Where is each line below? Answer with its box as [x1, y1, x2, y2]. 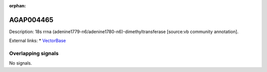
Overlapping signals [9, 50, 59, 57]
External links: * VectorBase [9, 37, 66, 44]
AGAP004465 [9, 15, 54, 24]
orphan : [9, 3, 26, 8]
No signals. [9, 60, 32, 66]
